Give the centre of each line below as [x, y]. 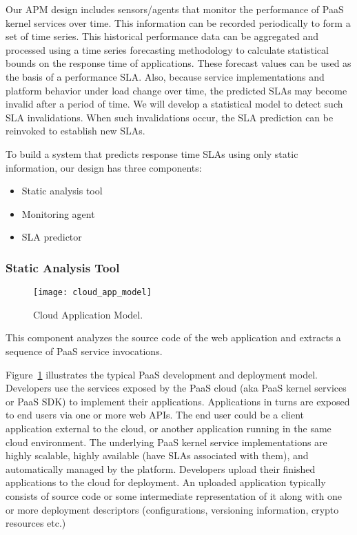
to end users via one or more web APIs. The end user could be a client [155, 415]
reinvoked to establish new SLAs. [75, 131]
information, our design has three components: [104, 167]
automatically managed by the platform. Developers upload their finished [161, 468]
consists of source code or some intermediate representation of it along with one [174, 495]
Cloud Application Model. [88, 314]
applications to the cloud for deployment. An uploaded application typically [166, 482]
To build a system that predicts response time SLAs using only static [152, 153]
